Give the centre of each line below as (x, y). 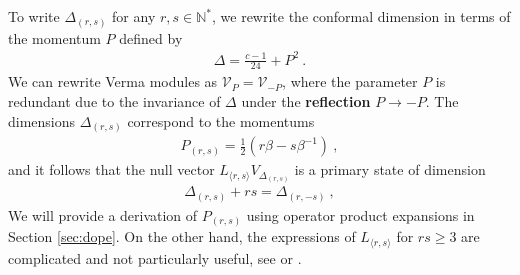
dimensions (42, 120)
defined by (151, 37)
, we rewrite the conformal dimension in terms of (361, 16)
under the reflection (306, 101)
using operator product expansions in (360, 214)
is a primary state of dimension (390, 169)
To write (34, 16)
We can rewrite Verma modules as (113, 81)
